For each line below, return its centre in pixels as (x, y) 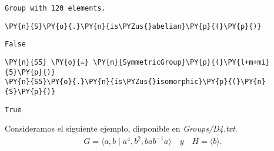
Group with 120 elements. (55, 8)
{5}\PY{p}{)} (30, 72)
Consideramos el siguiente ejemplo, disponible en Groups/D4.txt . (121, 128)
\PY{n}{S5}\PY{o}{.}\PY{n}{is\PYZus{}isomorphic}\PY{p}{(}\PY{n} (135, 82)
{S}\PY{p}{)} (30, 91)
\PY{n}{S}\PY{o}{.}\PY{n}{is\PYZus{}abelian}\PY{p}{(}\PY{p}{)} (133, 26)
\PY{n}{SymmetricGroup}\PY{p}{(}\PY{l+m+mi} (182, 62)
